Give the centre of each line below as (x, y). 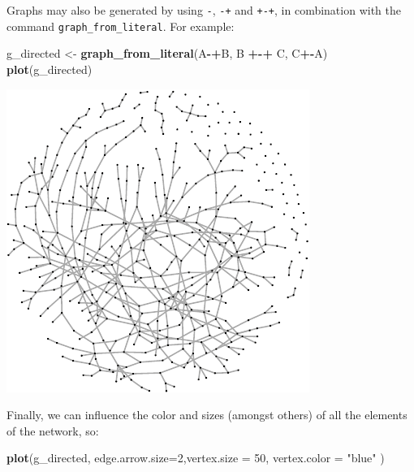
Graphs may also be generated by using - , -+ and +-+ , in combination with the (204, 10)
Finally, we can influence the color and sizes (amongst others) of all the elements (207, 415)
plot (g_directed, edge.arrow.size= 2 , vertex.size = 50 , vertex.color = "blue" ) (196, 458)
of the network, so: (53, 430)
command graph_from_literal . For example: (121, 26)
